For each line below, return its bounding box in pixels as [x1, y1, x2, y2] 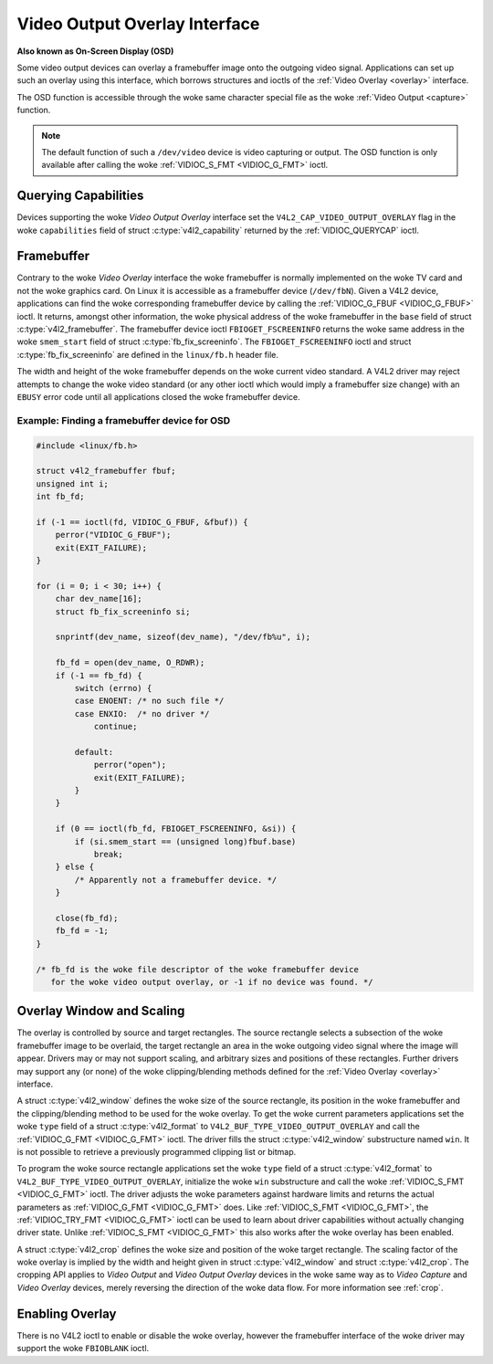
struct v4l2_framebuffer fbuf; [36, 466, 177, 477]
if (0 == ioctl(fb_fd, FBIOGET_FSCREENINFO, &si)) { [55, 824, 297, 834]
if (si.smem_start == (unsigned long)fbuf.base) [74, 836, 297, 846]
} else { [55, 862, 95, 872]
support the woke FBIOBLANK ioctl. [16, 1343, 150, 1354]
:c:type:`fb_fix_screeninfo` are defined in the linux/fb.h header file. [16, 349, 278, 360]
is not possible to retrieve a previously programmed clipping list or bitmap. [16, 1146, 297, 1157]
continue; [93, 721, 138, 732]
